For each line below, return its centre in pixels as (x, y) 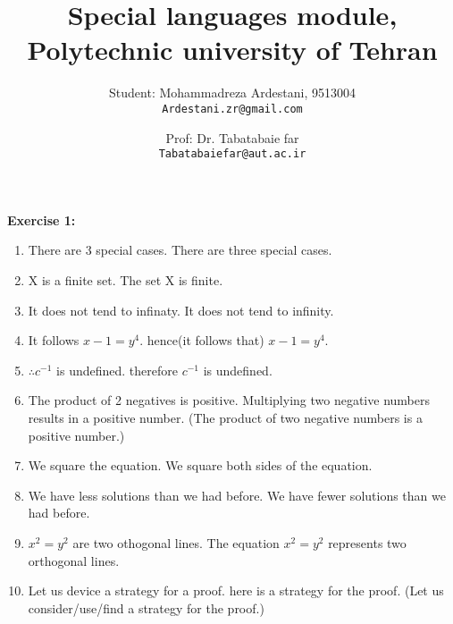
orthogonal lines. (74, 560)
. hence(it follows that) (202, 340)
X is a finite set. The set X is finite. (126, 280)
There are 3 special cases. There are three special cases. (180, 250)
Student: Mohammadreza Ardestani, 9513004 (232, 93)
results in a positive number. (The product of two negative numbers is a (225, 417)
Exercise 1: (42, 219)
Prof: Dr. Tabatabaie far (232, 137)
